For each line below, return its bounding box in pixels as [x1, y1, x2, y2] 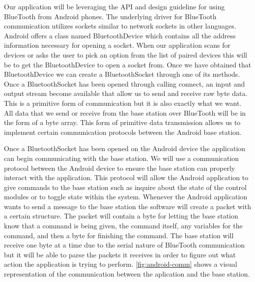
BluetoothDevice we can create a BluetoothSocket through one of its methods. [4, 69, 240, 79]
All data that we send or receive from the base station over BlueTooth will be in [4, 107, 246, 118]
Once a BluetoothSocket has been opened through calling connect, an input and [4, 78, 245, 89]
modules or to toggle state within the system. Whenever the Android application [4, 191, 248, 202]
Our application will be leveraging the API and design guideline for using [4, 1, 225, 11]
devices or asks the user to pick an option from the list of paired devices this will [4, 49, 247, 60]
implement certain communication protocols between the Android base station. [4, 126, 242, 137]
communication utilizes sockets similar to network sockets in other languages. [4, 21, 236, 31]
